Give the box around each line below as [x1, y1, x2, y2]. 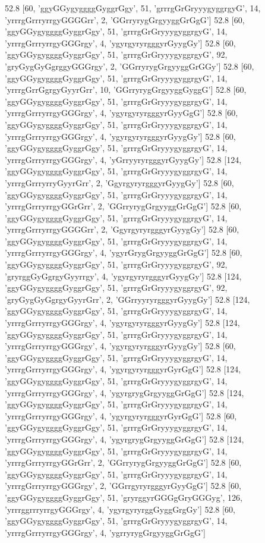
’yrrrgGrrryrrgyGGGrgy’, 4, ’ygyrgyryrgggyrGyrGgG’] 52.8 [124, [5, 363, 241, 375]
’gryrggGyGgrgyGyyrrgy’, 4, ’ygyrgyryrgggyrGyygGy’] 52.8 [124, [5, 269, 242, 282]
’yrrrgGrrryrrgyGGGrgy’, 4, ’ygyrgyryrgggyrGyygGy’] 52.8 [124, [5, 316, 240, 329]
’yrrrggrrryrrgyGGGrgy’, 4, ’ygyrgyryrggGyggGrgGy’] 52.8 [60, [5, 503, 235, 515]
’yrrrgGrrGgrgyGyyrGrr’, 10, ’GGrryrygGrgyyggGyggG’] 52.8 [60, [5, 83, 247, 96]
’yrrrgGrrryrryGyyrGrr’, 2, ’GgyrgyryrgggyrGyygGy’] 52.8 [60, [5, 176, 234, 189]
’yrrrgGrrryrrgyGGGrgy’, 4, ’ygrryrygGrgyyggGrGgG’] [5, 526, 206, 538]
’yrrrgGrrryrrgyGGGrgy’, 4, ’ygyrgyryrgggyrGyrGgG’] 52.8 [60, [5, 409, 237, 422]
